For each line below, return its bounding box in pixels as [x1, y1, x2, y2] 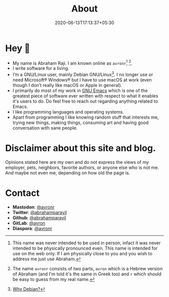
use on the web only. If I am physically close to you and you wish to [12, 250, 152, 256]
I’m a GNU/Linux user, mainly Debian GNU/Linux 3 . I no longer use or [12, 71, 153, 77]
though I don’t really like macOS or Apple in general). [12, 82, 122, 88]
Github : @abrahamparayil [12, 215, 66, 221]
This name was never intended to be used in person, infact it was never [12, 240, 161, 246]
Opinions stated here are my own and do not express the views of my [5, 159, 149, 165]
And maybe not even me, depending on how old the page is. [5, 169, 130, 176]
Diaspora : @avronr [12, 225, 52, 231]
